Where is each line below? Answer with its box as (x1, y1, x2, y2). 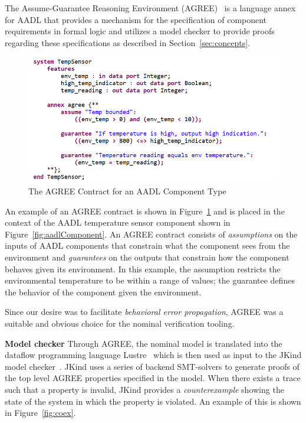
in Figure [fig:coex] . (5, 406, 76, 419)
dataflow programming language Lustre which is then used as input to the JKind (5, 349, 302, 361)
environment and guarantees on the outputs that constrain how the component (5, 250, 289, 263)
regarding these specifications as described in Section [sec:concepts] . (5, 36, 250, 48)
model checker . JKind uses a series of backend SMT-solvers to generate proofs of (5, 360, 300, 372)
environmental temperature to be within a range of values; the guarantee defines (5, 274, 295, 287)
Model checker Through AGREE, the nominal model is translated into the (5, 337, 282, 349)
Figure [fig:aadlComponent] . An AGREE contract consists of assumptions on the (5, 227, 298, 240)
